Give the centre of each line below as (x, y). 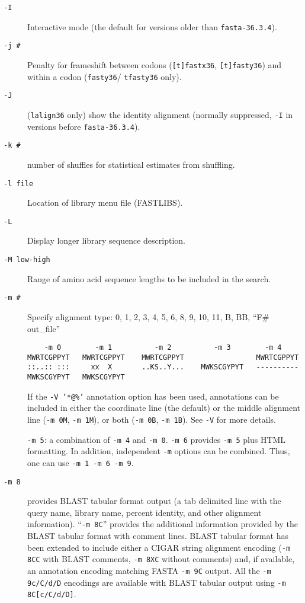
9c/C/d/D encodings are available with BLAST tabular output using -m (157, 582)
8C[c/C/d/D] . (52, 594)
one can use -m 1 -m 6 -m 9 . (81, 462)
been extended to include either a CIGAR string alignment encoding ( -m (159, 547)
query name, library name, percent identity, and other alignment (145, 512)
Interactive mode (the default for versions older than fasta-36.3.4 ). (152, 26)
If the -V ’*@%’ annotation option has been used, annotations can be (153, 396)
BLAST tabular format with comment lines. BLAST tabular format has (158, 536)
